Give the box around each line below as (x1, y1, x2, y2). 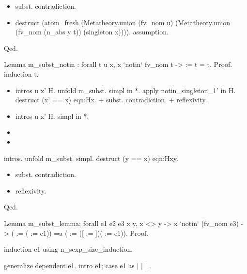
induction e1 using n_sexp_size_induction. (4, 244, 133, 254)
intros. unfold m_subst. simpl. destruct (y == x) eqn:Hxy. (4, 153, 178, 163)
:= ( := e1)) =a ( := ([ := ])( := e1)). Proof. (16, 227, 149, 238)
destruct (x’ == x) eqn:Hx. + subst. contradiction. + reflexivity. (15, 95, 207, 105)
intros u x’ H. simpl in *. (15, 111, 89, 121)
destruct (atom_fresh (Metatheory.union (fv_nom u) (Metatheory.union (15, 17, 231, 27)
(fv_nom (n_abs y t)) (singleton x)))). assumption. (15, 27, 169, 37)
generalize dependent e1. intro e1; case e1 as (4, 260, 135, 270)
